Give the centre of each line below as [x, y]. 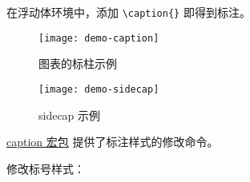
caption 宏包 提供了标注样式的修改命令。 [113, 142]
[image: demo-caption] [99, 38]
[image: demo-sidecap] [99, 89]
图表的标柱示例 [78, 63]
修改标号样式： [46, 168]
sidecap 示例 [70, 115]
